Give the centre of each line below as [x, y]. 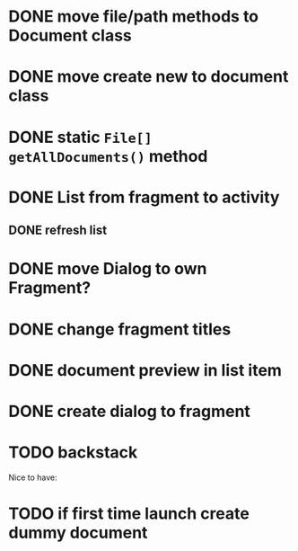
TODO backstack [73, 453]
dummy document [78, 533]
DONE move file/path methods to [134, 17]
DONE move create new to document [149, 77]
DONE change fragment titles [120, 329]
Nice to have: [33, 477]
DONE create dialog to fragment [129, 411]
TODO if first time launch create [129, 514]
